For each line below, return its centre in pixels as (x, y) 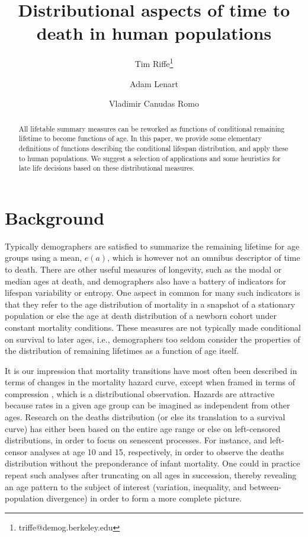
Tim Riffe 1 (154, 63)
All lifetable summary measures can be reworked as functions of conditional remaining (152, 128)
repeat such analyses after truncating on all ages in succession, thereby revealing (151, 475)
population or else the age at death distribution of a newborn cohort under (141, 316)
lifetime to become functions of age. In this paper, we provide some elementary (140, 138)
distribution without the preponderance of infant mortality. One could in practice (153, 463)
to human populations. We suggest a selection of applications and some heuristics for (150, 158)
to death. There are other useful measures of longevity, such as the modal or (143, 269)
